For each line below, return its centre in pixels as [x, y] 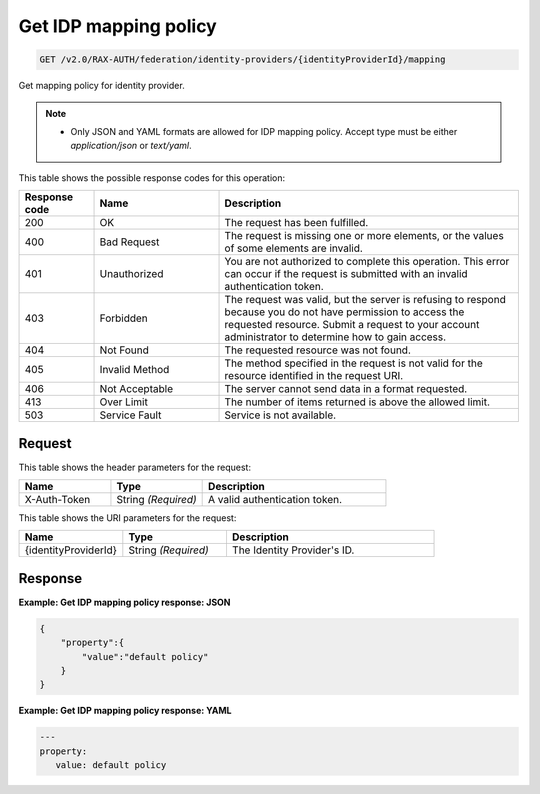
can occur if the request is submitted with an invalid [346, 274]
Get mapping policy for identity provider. [101, 86]
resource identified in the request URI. [314, 376]
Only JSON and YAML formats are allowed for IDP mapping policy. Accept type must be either [264, 131]
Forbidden [124, 318]
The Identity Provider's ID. [293, 550]
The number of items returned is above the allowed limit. [357, 402]
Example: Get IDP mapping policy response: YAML [125, 711]
